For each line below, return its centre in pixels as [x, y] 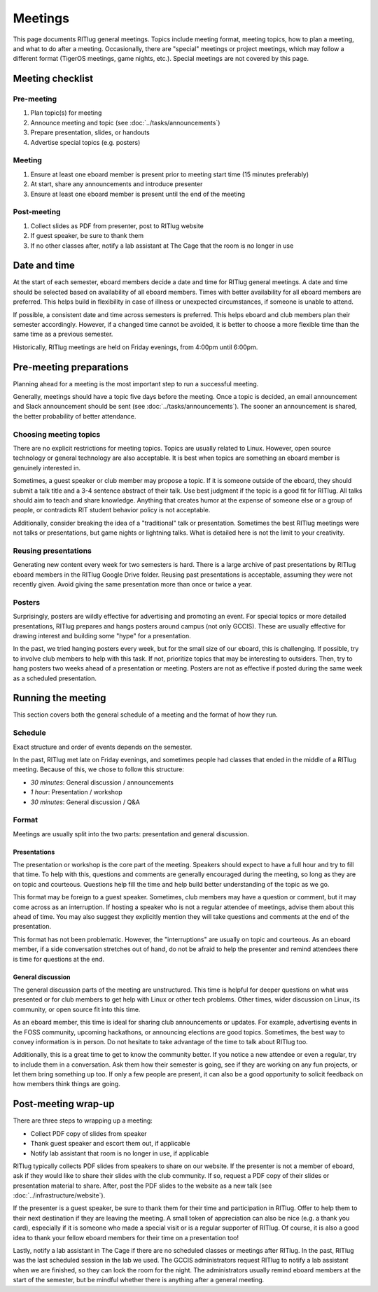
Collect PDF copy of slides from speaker [89, 1133]
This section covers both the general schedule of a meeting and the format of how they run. [145, 715]
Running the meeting [59, 698]
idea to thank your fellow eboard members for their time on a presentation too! [126, 1237]
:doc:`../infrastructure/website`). [59, 1195]
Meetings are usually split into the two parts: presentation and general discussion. [131, 834]
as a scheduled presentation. [55, 678]
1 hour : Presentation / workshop [76, 792]
